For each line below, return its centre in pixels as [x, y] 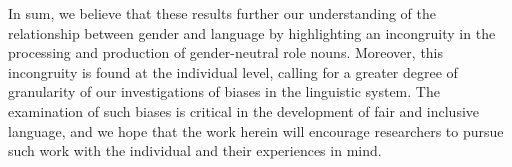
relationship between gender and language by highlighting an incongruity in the [252, 32]
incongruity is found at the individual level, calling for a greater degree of [233, 71]
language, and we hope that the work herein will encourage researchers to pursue [256, 130]
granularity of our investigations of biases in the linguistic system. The [224, 91]
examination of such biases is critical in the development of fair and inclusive [244, 110]
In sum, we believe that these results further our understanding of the [222, 13]
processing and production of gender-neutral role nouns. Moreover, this [226, 52]
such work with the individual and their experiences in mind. [195, 150]
